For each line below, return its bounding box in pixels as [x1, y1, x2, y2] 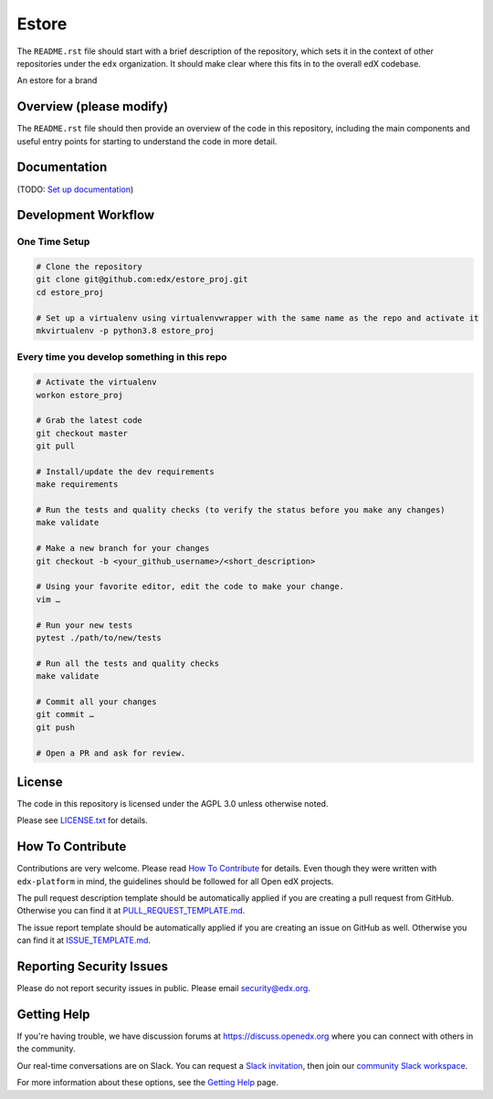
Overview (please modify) [16, 99, 169, 114]
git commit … [36, 709, 95, 720]
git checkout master [36, 428, 128, 439]
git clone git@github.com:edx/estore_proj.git [36, 274, 248, 285]
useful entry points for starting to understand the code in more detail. [16, 135, 278, 146]
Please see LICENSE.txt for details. [16, 815, 148, 826]
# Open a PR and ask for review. [36, 747, 186, 758]
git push [36, 722, 76, 733]
